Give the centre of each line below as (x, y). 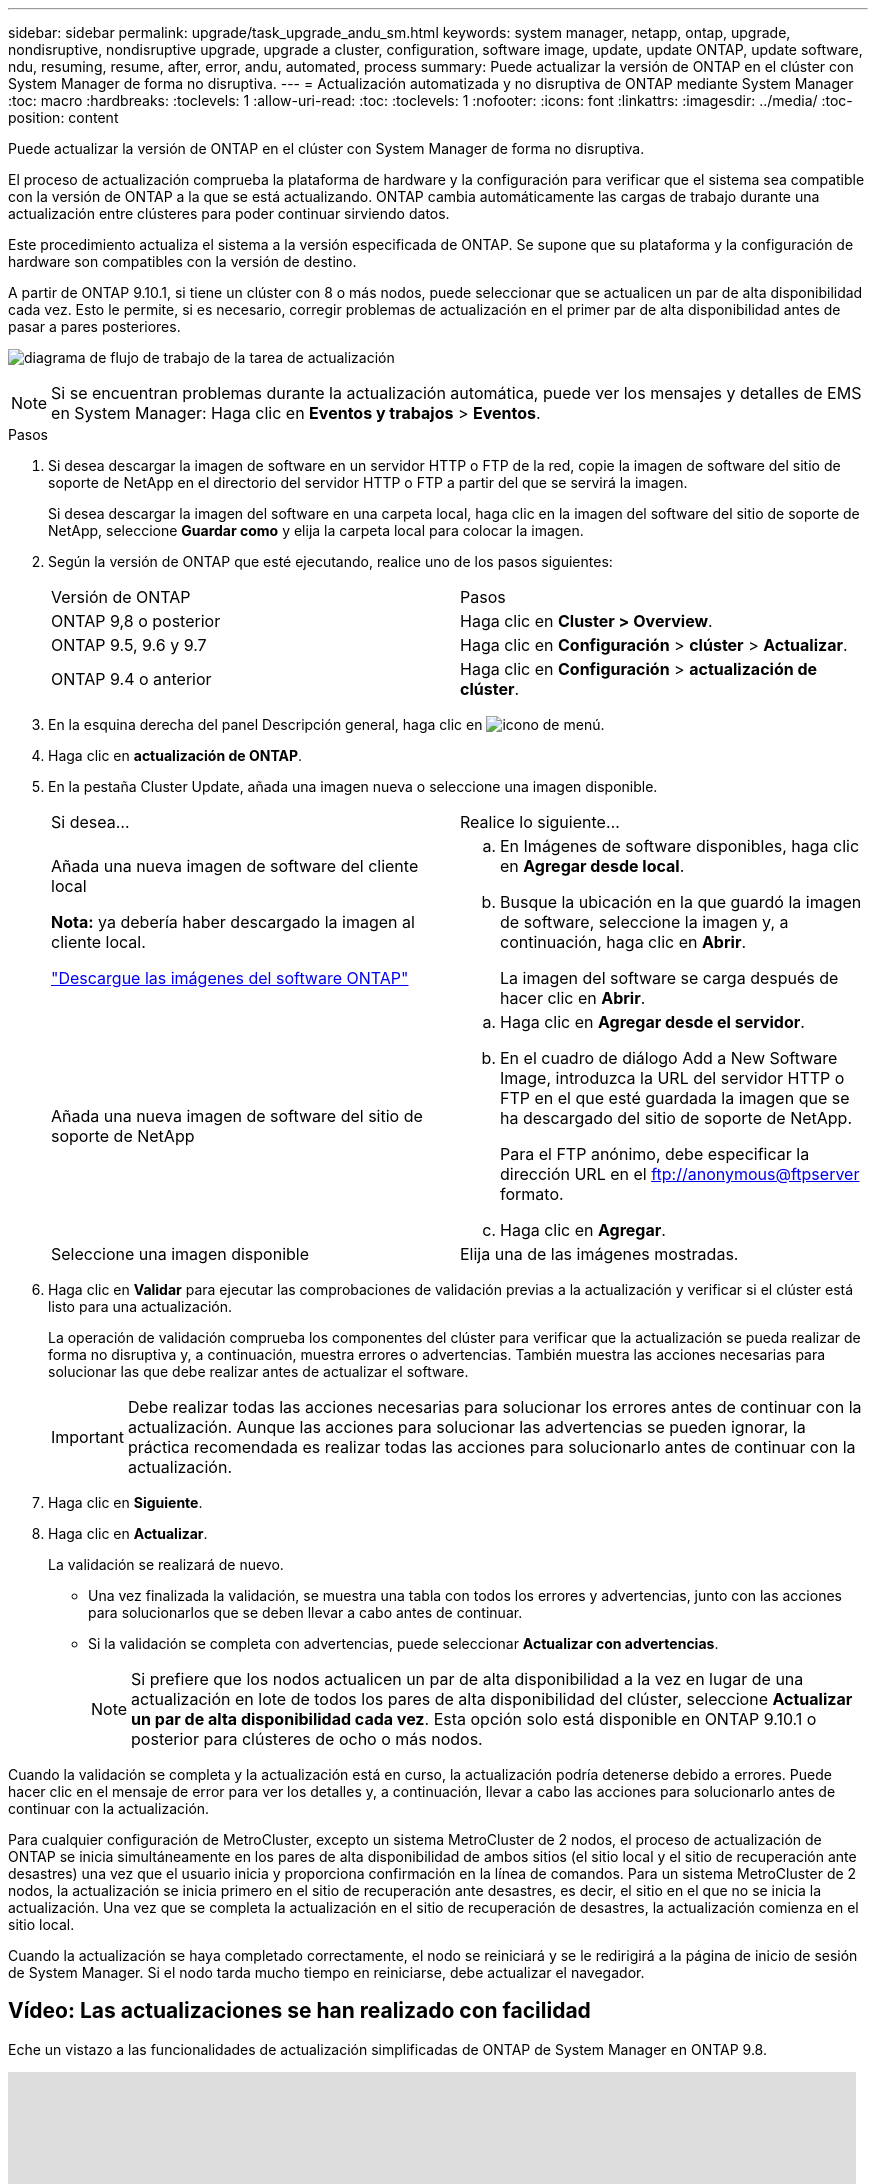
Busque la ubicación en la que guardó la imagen (681, 902)
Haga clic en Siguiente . (125, 1502)
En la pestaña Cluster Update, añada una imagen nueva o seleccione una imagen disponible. (353, 786)
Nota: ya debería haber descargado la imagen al (233, 922)
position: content (63, 117)
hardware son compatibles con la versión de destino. (182, 261)
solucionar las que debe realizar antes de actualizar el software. (258, 1371)
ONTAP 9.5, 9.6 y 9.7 (129, 645)
